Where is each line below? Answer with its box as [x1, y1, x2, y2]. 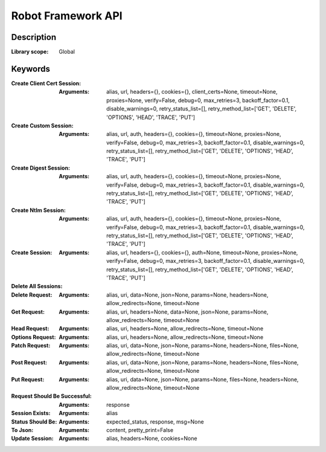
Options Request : [11, 333, 56, 341]
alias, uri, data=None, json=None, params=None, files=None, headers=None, [106, 375, 299, 383]
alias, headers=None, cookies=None [106, 435, 197, 442]
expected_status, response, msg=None [106, 418, 205, 425]
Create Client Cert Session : [11, 79, 81, 87]
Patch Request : [11, 342, 51, 349]
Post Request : [11, 358, 48, 366]
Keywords [11, 63, 51, 74]
